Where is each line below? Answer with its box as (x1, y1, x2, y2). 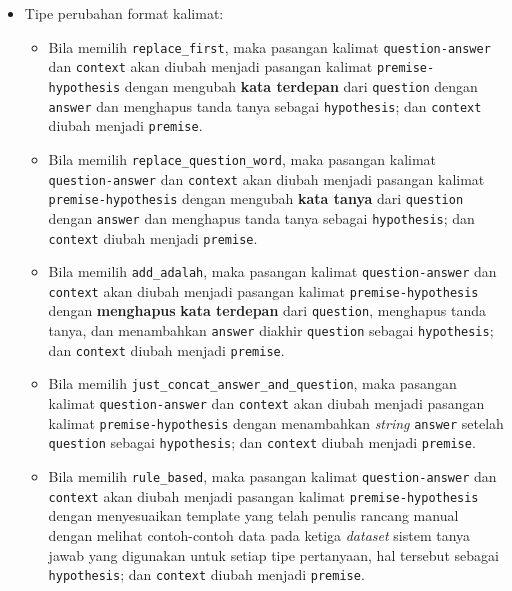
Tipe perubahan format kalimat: (24, 3, 224, 23)
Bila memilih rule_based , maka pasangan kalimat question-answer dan (48, 466, 497, 487)
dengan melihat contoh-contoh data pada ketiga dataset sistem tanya (48, 524, 471, 545)
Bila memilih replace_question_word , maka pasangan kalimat (48, 148, 437, 169)
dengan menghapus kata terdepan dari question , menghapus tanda (48, 300, 486, 321)
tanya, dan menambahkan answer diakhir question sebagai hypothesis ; (48, 320, 494, 341)
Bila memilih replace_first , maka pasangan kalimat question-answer (48, 36, 491, 57)
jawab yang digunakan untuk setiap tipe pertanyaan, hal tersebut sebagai (48, 544, 499, 565)
